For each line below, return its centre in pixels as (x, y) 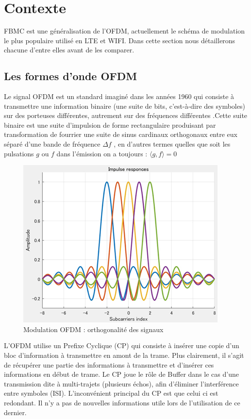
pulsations (19, 153)
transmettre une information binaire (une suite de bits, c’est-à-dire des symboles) (125, 106)
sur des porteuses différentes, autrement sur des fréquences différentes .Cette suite (126, 115)
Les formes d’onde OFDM (71, 76)
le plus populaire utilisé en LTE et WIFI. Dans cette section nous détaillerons (120, 40)
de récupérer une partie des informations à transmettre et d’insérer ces (109, 364)
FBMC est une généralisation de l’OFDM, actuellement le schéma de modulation (125, 31)
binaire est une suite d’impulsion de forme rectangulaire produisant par (110, 125)
